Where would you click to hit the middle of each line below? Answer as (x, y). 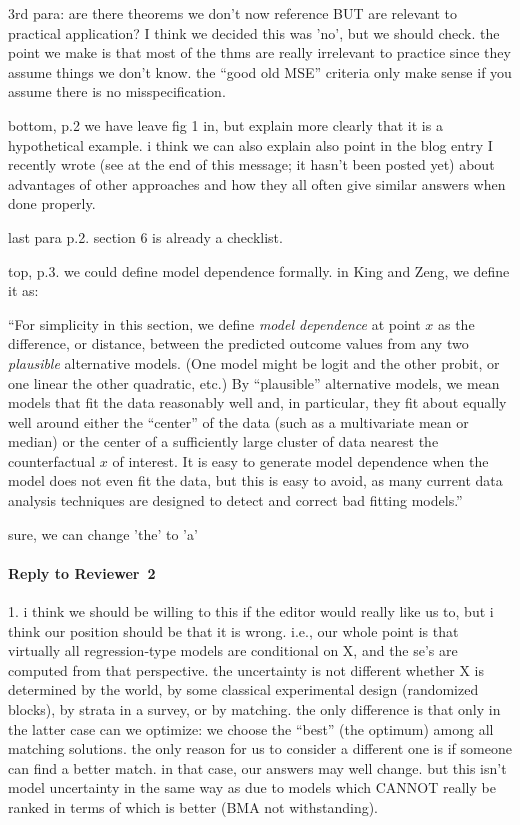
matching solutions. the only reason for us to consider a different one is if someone (260, 748)
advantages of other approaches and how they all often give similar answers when (257, 183)
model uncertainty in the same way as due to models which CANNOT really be (252, 787)
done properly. (52, 203)
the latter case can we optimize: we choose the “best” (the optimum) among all (251, 728)
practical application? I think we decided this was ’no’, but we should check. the (254, 32)
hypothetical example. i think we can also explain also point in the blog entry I (250, 144)
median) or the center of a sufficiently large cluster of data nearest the (223, 441)
